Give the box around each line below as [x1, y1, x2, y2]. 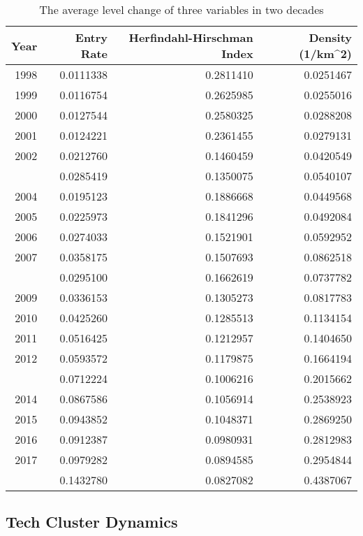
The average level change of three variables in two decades [39, 1, 324, 17]
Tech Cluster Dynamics [6, 511, 178, 533]
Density [309, 29, 352, 45]
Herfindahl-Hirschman [128, 29, 253, 45]
